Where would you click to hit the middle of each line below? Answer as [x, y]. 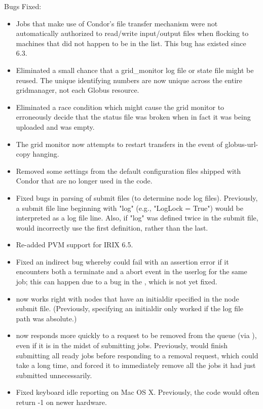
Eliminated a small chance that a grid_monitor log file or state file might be [135, 70]
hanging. [46, 154]
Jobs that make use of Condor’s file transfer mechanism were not [117, 23]
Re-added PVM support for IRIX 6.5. [74, 245]
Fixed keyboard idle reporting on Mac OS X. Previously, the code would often [138, 392]
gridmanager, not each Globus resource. [78, 90]
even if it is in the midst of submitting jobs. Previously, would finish [122, 345]
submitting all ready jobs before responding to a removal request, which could [137, 355]
